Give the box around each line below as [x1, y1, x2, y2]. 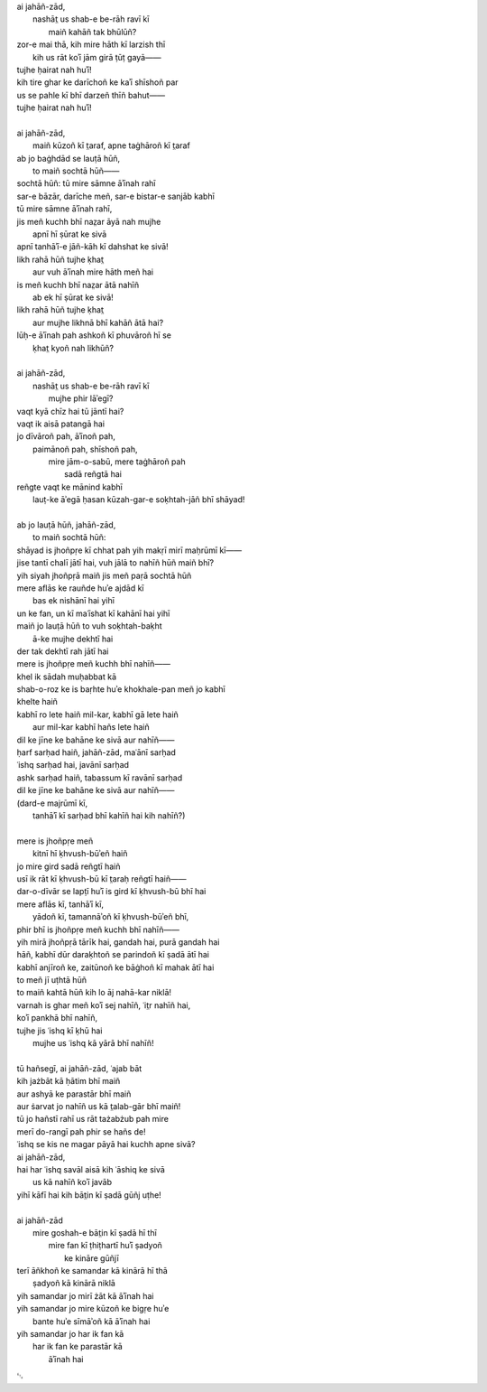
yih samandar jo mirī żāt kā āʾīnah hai [16, 1290, 154, 1301]
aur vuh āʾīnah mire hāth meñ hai [32, 266, 153, 277]
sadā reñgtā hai [64, 469, 122, 480]
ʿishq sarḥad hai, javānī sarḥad [16, 760, 130, 771]
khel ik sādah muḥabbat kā [16, 671, 117, 682]
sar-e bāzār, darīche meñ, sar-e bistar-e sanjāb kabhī [16, 191, 216, 201]
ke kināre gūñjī [64, 1252, 119, 1264]
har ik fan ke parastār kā [32, 1341, 124, 1352]
